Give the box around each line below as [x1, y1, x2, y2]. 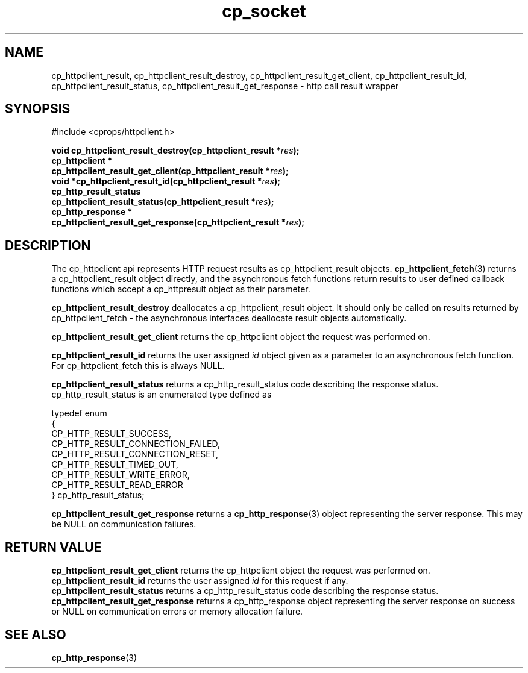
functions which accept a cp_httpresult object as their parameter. [51, 284, 310, 295]
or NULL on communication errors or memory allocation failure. [51, 606, 303, 617]
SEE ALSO [5, 627, 66, 642]
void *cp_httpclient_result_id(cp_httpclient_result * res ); [51, 176, 281, 187]
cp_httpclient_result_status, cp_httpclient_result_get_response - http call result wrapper [51, 80, 399, 91]
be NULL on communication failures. [51, 519, 196, 530]
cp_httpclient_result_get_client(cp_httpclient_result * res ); [51, 166, 289, 177]
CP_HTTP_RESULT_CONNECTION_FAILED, [51, 439, 221, 449]
